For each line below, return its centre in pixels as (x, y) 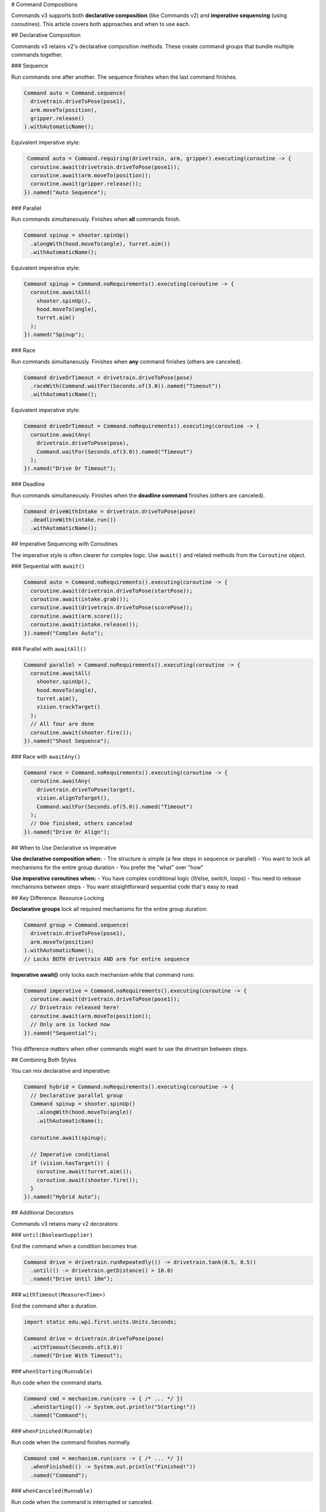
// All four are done (62, 724)
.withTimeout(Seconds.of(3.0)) (77, 1347)
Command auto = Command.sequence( (75, 93)
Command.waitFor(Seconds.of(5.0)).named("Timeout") (115, 807)
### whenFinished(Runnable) (52, 1431)
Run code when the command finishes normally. (71, 1442)
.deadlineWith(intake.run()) (74, 520)
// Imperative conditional (70, 1155)
